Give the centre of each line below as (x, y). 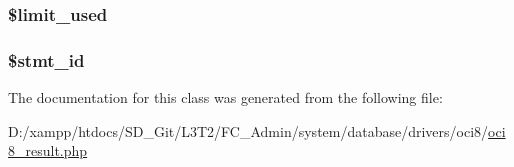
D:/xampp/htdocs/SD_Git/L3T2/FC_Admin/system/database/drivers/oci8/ (248, 130)
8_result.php (48, 150)
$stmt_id (46, 59)
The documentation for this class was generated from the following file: (225, 97)
